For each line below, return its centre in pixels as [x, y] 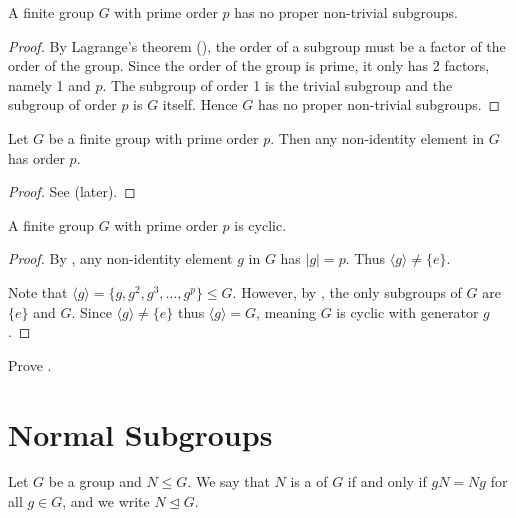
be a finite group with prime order [153, 137]
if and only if [387, 481]
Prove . [30, 364]
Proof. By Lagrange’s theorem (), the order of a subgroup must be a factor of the [257, 45]
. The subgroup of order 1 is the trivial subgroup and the [277, 84]
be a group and [95, 481]
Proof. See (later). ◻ [72, 191]
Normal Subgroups [140, 433]
